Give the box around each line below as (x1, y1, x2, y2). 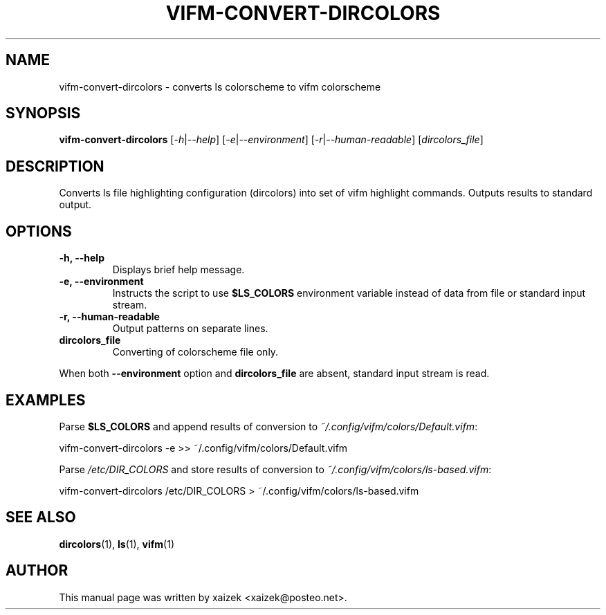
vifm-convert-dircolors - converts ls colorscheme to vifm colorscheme (59, 80, 381, 93)
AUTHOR (6, 562, 68, 580)
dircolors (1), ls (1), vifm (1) (59, 538, 175, 550)
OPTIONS (6, 222, 72, 240)
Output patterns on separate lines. (112, 322, 268, 335)
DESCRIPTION (6, 157, 104, 175)
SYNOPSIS (6, 104, 81, 122)
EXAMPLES (6, 391, 86, 409)
